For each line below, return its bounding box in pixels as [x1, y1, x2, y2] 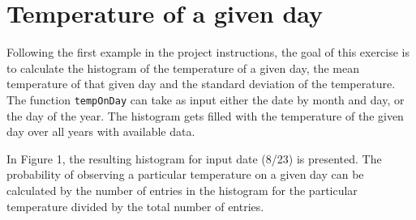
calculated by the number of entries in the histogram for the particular [6, 181, 358, 198]
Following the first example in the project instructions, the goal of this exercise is [6, 44, 410, 61]
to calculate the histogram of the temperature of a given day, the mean [6, 59, 359, 76]
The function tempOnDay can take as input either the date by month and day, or [6, 91, 405, 108]
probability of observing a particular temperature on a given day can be [6, 166, 364, 183]
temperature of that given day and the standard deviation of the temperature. [6, 75, 396, 92]
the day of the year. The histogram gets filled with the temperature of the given [6, 107, 404, 124]
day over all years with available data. [6, 123, 195, 140]
